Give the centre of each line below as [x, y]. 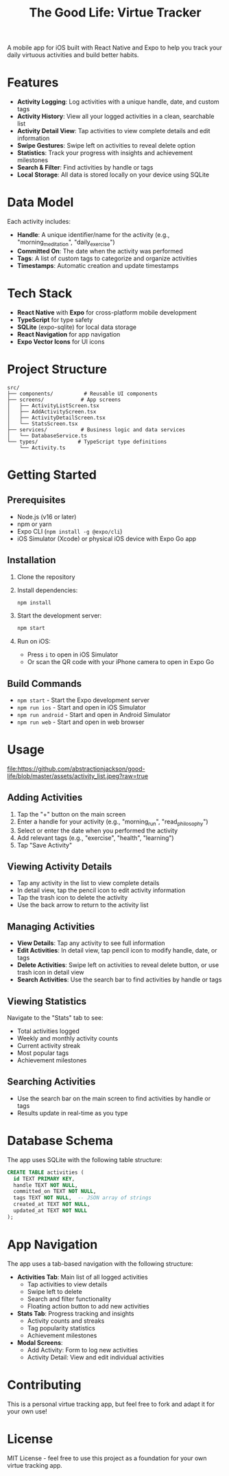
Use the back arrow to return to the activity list [83, 905]
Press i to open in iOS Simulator [73, 655]
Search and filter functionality [69, 1299]
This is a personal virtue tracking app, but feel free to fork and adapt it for [111, 1404]
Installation [32, 560]
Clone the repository [46, 577]
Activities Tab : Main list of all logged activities [83, 1277]
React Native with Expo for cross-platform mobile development [107, 312]
